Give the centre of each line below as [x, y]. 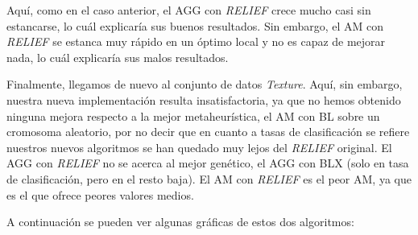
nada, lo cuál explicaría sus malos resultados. [118, 57]
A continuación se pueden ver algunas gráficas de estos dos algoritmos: [180, 222]
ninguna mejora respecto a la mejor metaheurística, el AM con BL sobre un [193, 115]
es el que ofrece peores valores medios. [100, 194]
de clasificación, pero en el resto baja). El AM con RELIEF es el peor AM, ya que [209, 178]
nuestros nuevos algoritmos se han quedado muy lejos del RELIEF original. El [199, 147]
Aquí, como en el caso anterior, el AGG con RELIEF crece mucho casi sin [189, 10]
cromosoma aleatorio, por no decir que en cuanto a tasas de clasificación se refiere [208, 132]
